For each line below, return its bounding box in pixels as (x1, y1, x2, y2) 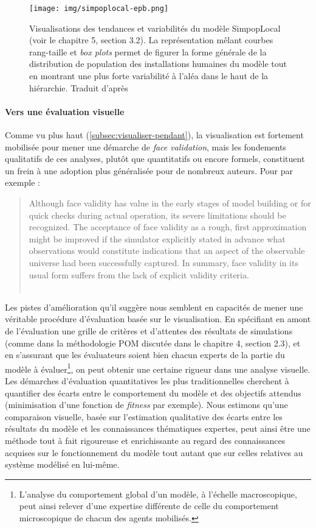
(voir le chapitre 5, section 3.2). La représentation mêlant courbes (29, 33, 273, 46)
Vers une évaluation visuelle (5, 105, 125, 118)
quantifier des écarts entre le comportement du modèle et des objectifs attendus (5, 386, 301, 399)
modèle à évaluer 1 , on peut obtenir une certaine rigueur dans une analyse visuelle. (5, 361, 311, 375)
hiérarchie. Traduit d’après (29, 81, 128, 94)
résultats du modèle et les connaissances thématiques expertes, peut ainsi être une (5, 422, 311, 435)
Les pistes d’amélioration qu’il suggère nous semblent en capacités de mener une (5, 300, 303, 313)
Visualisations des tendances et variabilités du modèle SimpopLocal (29, 21, 281, 34)
